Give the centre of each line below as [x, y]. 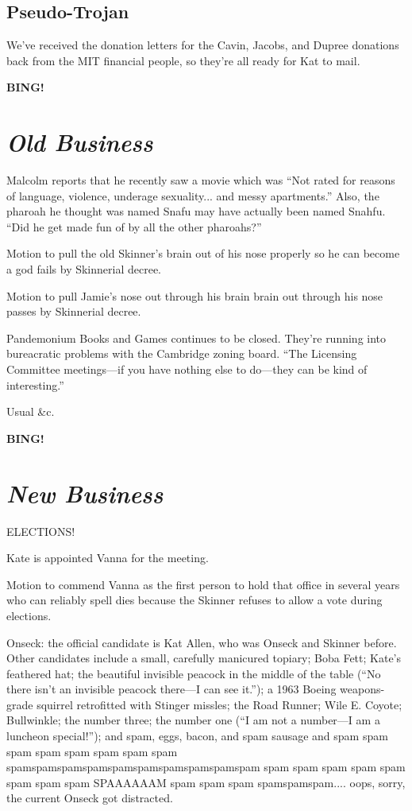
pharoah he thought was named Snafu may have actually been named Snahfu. [196, 211]
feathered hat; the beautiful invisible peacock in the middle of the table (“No [194, 673]
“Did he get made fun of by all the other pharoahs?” [134, 226]
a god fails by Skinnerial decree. [84, 269]
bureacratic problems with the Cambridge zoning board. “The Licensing [182, 353]
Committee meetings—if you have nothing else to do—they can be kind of [187, 369]
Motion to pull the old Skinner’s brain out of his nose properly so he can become [203, 253]
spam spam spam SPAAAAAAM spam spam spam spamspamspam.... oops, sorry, [206, 782]
